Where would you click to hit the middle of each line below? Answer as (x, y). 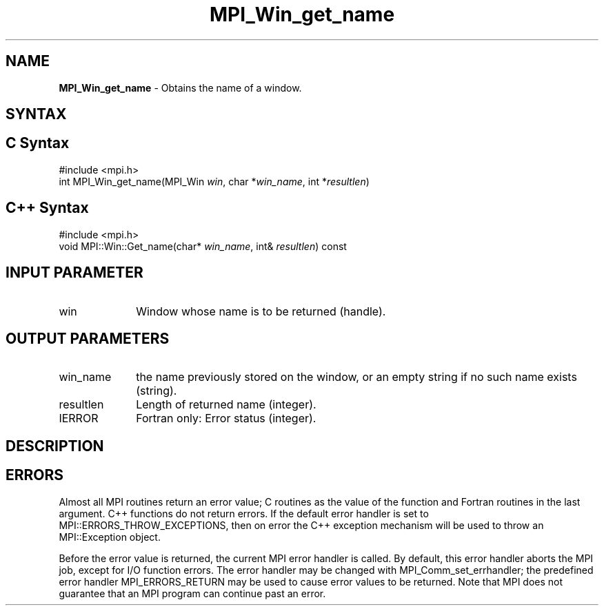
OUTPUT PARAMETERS (88, 338)
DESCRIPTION (55, 446)
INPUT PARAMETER (74, 273)
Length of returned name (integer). (226, 405)
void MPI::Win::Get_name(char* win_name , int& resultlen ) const (203, 246)
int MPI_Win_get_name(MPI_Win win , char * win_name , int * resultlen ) (214, 181)
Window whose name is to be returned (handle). (261, 311)
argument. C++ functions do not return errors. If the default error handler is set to (244, 513)
